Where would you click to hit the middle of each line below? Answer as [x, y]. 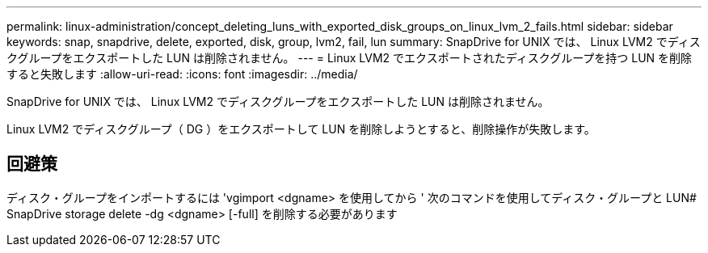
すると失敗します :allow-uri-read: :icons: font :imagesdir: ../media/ [182, 74]
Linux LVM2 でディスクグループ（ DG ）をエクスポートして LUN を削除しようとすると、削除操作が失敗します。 [301, 129]
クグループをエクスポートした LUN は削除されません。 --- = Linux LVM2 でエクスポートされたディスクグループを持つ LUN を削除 [350, 58]
